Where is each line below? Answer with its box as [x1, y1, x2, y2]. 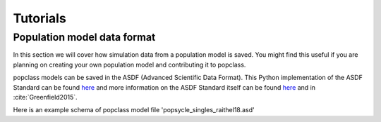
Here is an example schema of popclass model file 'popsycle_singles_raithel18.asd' [13, 106, 255, 114]
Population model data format [13, 31, 156, 43]
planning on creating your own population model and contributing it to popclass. [13, 60, 246, 69]
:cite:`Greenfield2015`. [13, 93, 78, 101]
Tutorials [13, 11, 66, 26]
